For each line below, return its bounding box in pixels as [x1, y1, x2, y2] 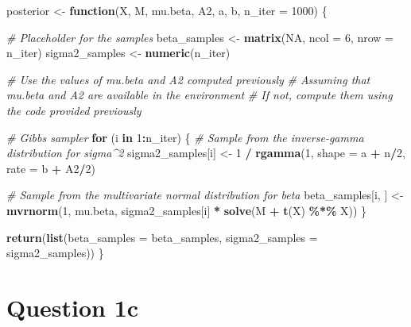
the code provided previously [6, 102, 142, 118]
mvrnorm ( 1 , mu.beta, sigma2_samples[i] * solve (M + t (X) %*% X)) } [6, 202, 367, 218]
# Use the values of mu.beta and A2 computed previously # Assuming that [6, 71, 370, 87]
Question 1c [6, 290, 139, 323]
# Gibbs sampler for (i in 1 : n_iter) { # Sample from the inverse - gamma [6, 129, 364, 145]
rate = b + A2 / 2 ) [6, 160, 96, 176]
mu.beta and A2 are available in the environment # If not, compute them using [6, 87, 393, 103]
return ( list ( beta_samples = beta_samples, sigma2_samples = [6, 229, 318, 245]
